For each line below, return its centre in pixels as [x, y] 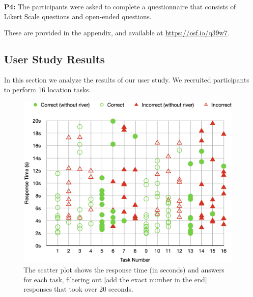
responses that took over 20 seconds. [78, 289]
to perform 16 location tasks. [47, 89]
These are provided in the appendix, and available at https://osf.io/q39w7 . [117, 33]
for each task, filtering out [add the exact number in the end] [115, 279]
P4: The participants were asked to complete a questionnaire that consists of [120, 6]
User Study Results [55, 59]
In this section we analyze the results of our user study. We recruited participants [126, 79]
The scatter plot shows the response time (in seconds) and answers [124, 269]
